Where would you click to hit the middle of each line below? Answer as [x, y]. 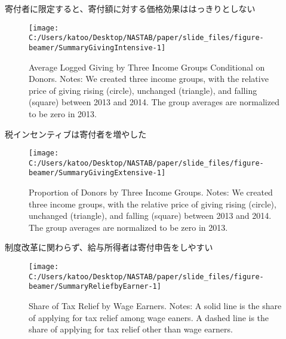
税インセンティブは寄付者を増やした [76, 134]
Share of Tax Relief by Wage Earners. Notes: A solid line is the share [155, 306]
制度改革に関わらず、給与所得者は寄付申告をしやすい [109, 247]
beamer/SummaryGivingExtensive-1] [97, 173]
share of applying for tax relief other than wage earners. [131, 329]
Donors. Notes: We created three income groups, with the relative [149, 79]
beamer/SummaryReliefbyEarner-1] [95, 287]
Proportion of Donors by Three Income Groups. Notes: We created [151, 192]
